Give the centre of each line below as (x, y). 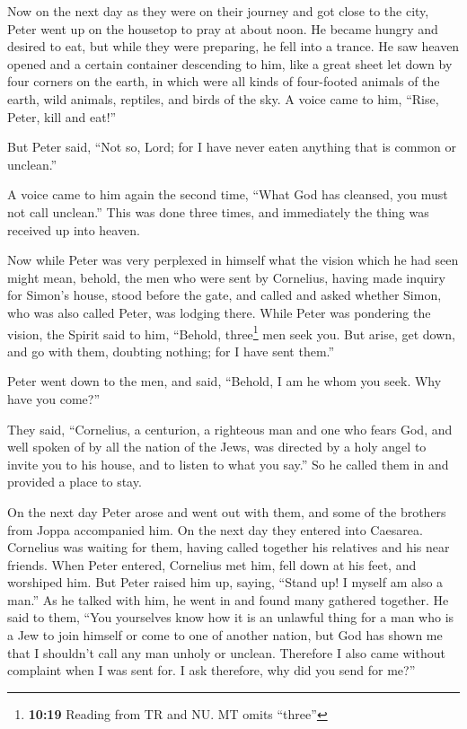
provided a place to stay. (75, 482)
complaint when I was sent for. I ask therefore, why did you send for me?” (211, 670)
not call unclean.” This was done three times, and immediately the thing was (218, 211)
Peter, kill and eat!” (62, 116)
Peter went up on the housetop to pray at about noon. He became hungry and (223, 28)
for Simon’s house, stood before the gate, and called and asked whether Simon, (225, 295)
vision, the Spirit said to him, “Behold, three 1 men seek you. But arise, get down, (231, 332)
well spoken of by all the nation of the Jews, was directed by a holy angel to (217, 447)
